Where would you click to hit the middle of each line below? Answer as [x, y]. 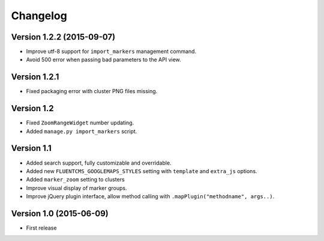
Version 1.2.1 [35, 77]
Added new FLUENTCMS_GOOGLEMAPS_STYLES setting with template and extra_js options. [142, 171]
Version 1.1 [31, 148]
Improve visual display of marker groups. [76, 188]
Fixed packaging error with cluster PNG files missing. [92, 91]
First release [41, 228]
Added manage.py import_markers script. [82, 131]
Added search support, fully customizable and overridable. [99, 163]
